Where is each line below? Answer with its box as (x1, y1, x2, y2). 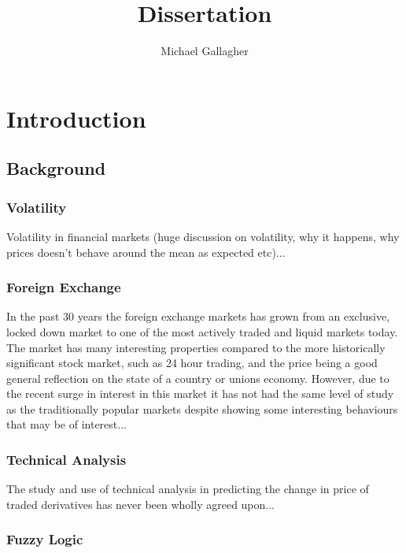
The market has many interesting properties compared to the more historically (6, 339, 386, 355)
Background (6, 156, 106, 180)
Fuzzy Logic (6, 529, 83, 549)
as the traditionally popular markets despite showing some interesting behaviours (6, 400, 398, 417)
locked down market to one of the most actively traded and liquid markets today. (6, 323, 398, 340)
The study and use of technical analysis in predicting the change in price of (6, 481, 369, 497)
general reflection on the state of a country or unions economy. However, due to (6, 369, 389, 386)
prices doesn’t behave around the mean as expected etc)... (6, 243, 286, 260)
